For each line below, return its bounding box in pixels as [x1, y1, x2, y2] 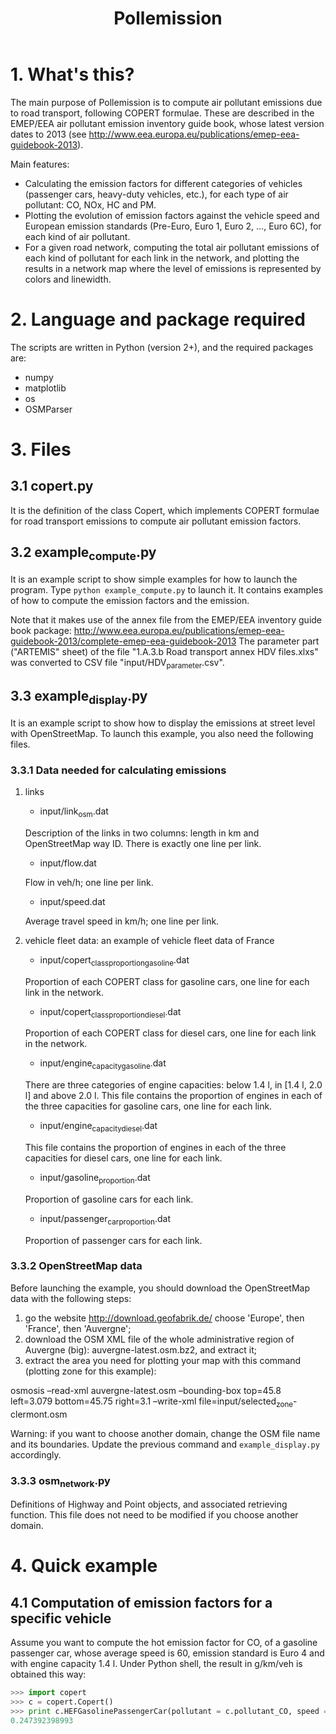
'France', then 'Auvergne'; [24, 1322, 132, 1334]
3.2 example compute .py [10, 544, 157, 564]
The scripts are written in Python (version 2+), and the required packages [10, 341, 314, 353]
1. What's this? [10, 63, 135, 86]
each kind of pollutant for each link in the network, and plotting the [24, 252, 300, 264]
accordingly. [10, 1448, 62, 1461]
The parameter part [238, 635, 320, 647]
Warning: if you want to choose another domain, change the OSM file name [10, 1427, 321, 1439]
